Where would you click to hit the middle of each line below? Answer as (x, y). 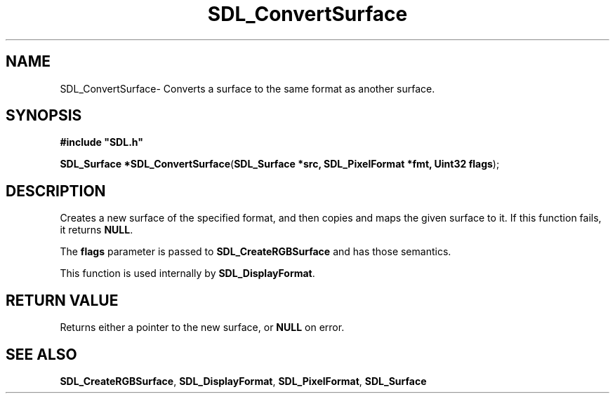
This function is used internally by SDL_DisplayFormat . (187, 273)
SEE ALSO (41, 354)
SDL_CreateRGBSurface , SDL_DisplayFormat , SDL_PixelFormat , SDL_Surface (243, 381)
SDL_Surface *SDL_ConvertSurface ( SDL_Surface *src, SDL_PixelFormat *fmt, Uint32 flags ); (280, 164)
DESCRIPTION (56, 191)
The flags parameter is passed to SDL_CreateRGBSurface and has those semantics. (256, 252)
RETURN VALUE (62, 300)
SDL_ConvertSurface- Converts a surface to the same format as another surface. (247, 88)
